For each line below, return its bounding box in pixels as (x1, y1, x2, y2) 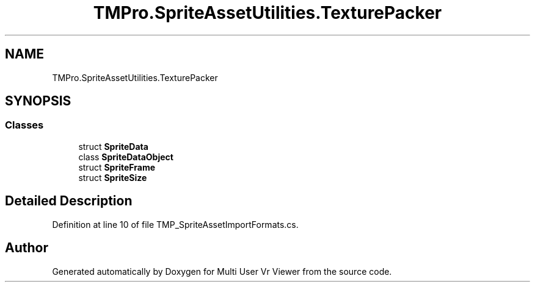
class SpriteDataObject (78, 151, 173, 162)
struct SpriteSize (78, 172, 147, 183)
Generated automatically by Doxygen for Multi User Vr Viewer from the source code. (52, 266, 392, 277)
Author (5, 240, 48, 256)
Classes (5, 119, 44, 132)
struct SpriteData (78, 141, 148, 152)
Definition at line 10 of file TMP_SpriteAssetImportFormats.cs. (52, 219, 299, 230)
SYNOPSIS (5, 93, 71, 109)
